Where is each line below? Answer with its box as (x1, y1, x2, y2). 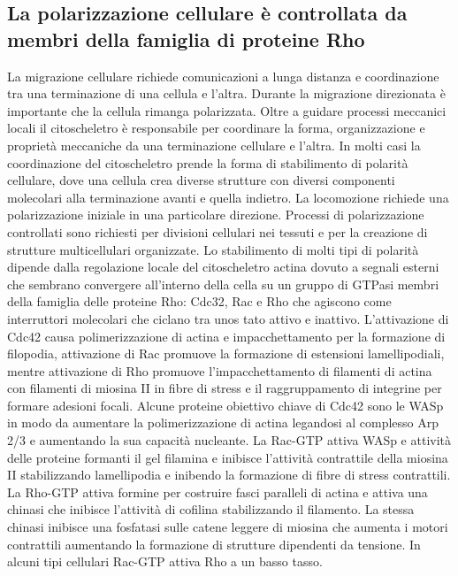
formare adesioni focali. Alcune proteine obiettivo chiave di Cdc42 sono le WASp (7, 396, 444, 414)
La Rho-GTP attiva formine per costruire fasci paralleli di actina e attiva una (7, 482, 428, 501)
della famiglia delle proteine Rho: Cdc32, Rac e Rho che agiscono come (7, 292, 392, 311)
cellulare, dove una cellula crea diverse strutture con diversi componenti (7, 171, 395, 189)
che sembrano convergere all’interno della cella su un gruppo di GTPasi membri (7, 274, 439, 293)
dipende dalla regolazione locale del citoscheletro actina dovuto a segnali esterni (7, 257, 439, 276)
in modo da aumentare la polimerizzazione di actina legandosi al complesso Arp (7, 413, 439, 432)
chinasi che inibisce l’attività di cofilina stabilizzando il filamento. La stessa (7, 500, 415, 518)
